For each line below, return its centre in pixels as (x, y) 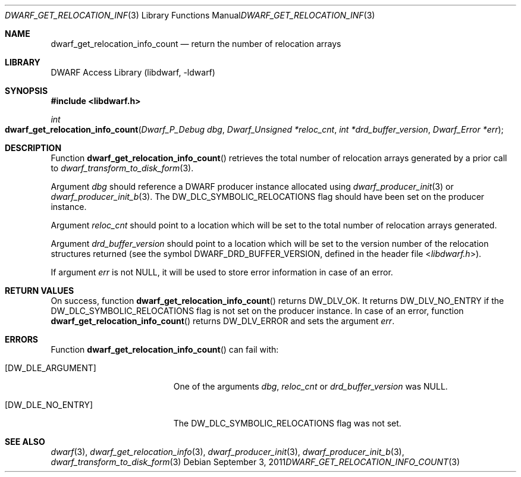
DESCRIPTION (33, 148)
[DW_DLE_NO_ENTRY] (49, 405)
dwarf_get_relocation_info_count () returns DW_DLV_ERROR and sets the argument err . (223, 321)
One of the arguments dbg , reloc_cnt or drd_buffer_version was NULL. (310, 386)
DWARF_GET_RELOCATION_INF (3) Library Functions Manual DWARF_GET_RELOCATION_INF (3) (190, 15)
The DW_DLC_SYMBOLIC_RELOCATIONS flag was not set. (287, 423)
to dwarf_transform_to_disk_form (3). (122, 168)
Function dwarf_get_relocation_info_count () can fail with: (165, 349)
